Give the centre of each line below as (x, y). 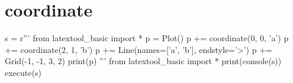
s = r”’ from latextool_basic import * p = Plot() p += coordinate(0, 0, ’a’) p (147, 38)
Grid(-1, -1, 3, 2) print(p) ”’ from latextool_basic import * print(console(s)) (143, 61)
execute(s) (23, 72)
